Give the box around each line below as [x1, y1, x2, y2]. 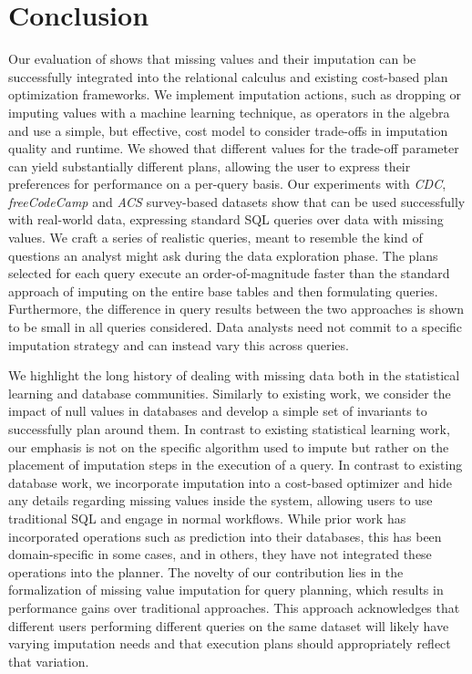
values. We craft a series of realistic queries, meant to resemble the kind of [8, 228, 423, 247]
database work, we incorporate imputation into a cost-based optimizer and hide [8, 472, 452, 492]
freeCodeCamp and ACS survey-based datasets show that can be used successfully [8, 192, 466, 211]
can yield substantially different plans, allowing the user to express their [8, 156, 411, 175]
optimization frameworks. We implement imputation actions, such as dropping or [8, 85, 462, 104]
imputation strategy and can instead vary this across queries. [8, 335, 349, 354]
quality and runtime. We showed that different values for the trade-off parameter [8, 139, 459, 158]
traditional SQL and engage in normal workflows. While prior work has [8, 508, 406, 527]
